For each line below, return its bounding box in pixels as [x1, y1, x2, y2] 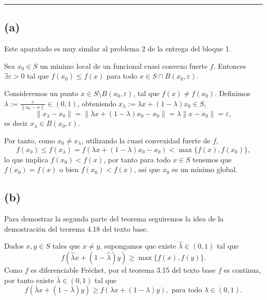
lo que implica [4, 154, 48, 164]
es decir [4, 118, 28, 128]
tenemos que [193, 154, 232, 164]
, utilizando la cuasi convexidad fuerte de [81, 135, 211, 145]
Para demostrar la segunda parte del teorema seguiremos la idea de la [4, 213, 224, 223]
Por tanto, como [4, 135, 55, 145]
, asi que [133, 164, 160, 175]
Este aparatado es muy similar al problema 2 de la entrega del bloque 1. [4, 43, 231, 54]
